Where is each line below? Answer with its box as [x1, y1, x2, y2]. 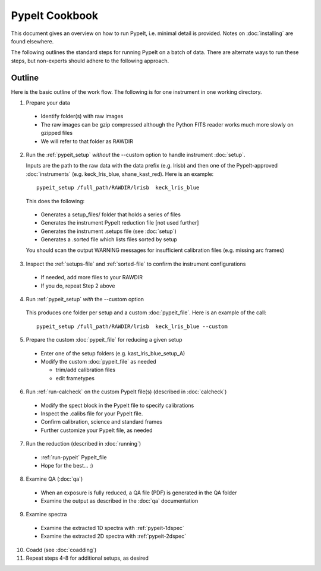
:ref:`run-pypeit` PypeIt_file [40, 453, 107, 460]
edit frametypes [55, 374, 95, 381]
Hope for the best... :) [40, 462, 93, 469]
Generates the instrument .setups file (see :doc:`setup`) [40, 228, 177, 235]
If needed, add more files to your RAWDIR [40, 274, 143, 281]
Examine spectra [26, 511, 67, 518]
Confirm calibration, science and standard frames [40, 418, 163, 425]
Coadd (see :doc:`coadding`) [26, 546, 97, 553]
